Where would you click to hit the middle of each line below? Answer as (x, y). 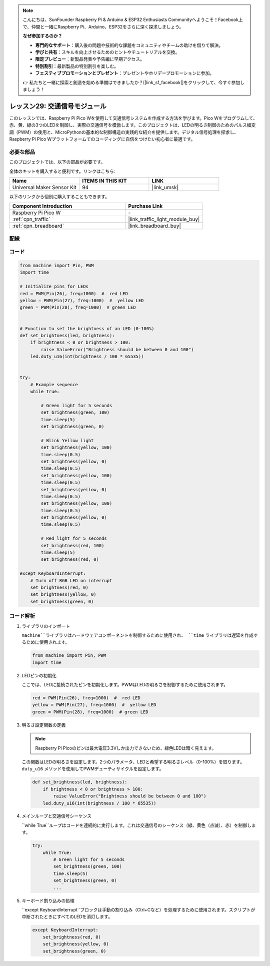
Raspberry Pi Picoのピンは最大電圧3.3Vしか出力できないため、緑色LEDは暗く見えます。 (126, 748)
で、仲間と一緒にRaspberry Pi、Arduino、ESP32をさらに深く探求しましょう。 (103, 27)
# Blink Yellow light (67, 440)
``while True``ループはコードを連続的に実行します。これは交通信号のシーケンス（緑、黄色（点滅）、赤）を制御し (137, 825)
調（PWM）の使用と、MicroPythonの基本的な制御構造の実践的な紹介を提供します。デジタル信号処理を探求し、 (124, 132)
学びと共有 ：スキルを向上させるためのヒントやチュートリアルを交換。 (107, 52)
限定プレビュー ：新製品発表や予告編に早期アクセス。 (90, 59)
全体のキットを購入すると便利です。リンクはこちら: (62, 171)
